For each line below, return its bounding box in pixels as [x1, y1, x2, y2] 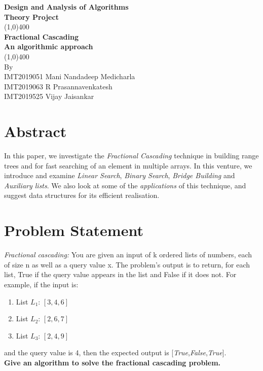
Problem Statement [4, 220, 143, 241]
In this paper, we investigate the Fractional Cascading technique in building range [4, 150, 259, 161]
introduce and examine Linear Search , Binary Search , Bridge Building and [4, 170, 235, 181]
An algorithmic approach [4, 41, 93, 52]
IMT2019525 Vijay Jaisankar [4, 91, 94, 102]
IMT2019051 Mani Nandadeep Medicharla [4, 71, 135, 82]
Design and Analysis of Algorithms [4, 2, 129, 12]
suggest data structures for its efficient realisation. [4, 190, 160, 200]
